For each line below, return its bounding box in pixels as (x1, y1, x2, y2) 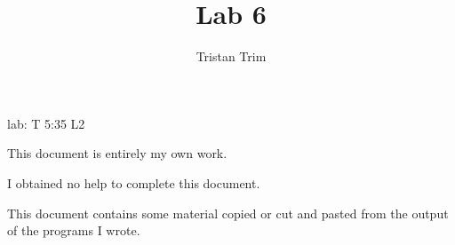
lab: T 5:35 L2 (7, 114, 85, 132)
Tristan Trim (196, 47, 267, 66)
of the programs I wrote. (7, 221, 140, 240)
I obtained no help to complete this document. (7, 173, 260, 192)
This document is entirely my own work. (7, 144, 227, 162)
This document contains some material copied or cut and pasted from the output (7, 203, 449, 222)
